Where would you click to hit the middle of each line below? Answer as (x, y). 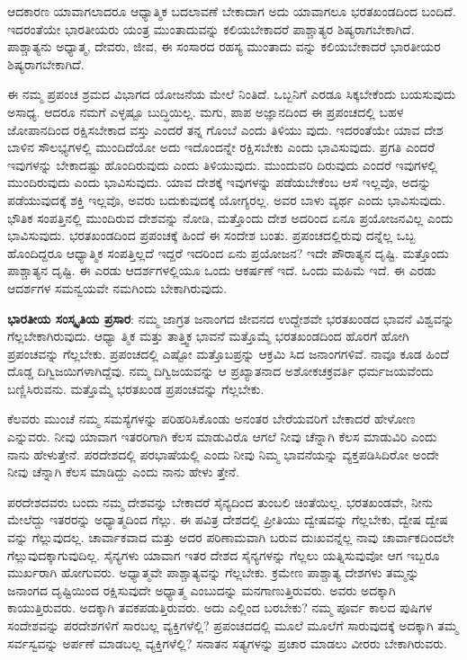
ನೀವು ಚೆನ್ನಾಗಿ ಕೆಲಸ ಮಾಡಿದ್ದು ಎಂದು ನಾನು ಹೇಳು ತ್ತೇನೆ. (123, 472)
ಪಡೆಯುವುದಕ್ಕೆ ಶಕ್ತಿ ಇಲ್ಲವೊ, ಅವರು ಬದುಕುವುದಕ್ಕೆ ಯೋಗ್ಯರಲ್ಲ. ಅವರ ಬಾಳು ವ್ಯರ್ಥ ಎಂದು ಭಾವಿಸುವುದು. (226, 199)
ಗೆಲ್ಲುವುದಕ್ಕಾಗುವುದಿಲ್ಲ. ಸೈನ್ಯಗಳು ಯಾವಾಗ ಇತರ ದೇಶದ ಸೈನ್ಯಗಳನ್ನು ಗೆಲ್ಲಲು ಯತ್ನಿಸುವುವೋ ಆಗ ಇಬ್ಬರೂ (224, 554)
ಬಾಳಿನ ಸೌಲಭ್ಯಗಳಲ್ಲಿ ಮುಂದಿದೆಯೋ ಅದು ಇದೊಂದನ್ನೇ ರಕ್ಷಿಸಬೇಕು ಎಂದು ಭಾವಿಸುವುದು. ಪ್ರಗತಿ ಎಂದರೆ (221, 147)
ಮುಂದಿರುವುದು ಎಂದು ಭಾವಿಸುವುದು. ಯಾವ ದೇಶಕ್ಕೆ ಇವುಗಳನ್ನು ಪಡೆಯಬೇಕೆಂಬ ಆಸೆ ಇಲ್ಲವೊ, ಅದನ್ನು (220, 182)
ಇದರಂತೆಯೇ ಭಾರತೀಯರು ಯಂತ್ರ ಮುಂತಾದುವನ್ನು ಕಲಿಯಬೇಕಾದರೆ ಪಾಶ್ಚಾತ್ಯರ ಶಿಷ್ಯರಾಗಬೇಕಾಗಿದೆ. (211, 28)
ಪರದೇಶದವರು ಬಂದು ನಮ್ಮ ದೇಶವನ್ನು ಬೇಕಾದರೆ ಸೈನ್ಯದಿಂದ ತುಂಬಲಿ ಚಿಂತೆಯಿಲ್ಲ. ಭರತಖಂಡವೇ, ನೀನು (220, 501)
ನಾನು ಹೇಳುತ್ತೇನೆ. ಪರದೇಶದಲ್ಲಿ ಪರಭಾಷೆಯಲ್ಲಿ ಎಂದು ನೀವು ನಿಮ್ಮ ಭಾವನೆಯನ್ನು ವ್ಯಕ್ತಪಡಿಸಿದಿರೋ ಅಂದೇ (223, 454)
